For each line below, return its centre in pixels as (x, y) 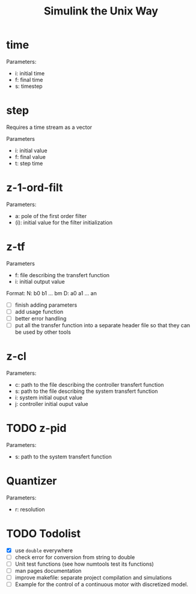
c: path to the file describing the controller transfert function (89, 384)
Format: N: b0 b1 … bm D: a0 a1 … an (52, 293)
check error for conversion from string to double (75, 557)
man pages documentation (48, 571)
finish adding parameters (46, 305)
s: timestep (29, 86)
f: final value (30, 157)
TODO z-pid (36, 428)
